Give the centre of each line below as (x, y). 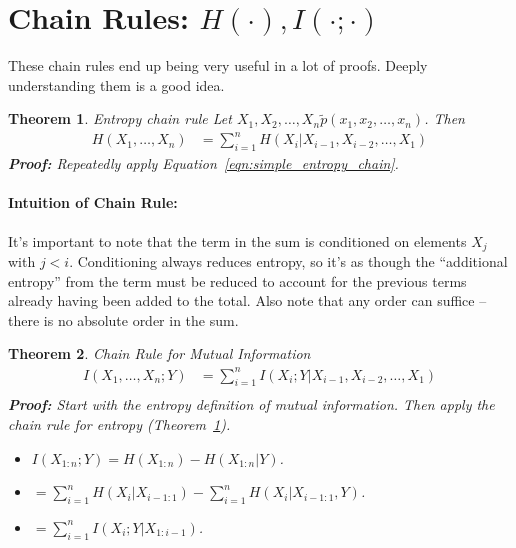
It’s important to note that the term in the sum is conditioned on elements (237, 240)
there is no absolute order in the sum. (123, 319)
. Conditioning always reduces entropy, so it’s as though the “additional (288, 261)
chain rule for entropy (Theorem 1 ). (119, 424)
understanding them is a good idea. (116, 84)
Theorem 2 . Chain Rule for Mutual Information (159, 353)
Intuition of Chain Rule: (93, 202)
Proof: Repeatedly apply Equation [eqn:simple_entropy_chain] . (203, 163)
